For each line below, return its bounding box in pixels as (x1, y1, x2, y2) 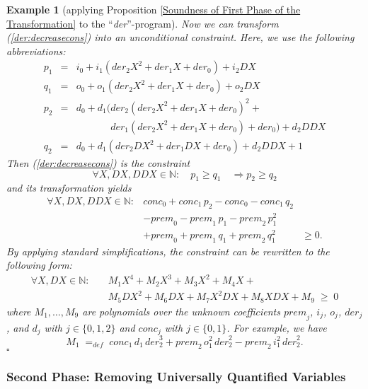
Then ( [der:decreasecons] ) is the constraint (6, 156, 190, 170)
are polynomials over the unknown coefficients (82, 303, 280, 318)
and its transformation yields (6, 180, 132, 195)
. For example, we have (226, 320, 327, 335)
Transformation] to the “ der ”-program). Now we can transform (6, 16, 279, 30)
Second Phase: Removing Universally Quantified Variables (6, 368, 346, 385)
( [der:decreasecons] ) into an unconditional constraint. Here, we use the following (6, 30, 355, 45)
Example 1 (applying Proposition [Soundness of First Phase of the (6, 2, 301, 16)
